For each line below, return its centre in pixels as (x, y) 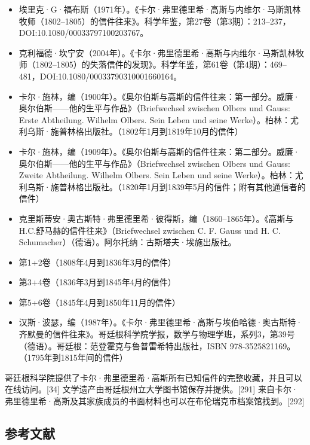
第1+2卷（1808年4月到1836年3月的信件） (97, 262)
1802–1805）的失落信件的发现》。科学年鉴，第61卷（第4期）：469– (161, 64)
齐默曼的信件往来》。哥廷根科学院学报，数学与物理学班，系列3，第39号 (157, 334)
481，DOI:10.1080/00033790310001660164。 (100, 76)
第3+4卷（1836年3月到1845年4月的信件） (97, 282)
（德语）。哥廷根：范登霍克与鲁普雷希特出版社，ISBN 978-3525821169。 (157, 345)
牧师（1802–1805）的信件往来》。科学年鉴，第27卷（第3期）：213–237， (155, 21)
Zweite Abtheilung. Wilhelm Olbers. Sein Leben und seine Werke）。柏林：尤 (161, 175)
